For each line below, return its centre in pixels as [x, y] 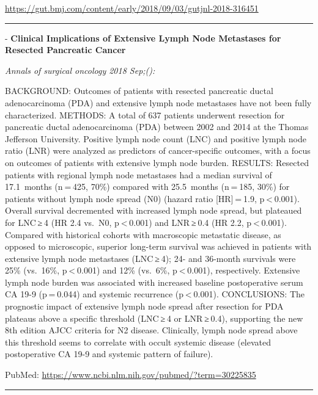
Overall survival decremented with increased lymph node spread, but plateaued [153, 210]
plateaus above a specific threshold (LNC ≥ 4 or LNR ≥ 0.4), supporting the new [154, 318]
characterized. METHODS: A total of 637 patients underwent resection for [145, 114]
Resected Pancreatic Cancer [65, 50]
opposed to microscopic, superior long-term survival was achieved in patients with [158, 246]
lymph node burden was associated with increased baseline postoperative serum [154, 282]
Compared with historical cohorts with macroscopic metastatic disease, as [143, 234]
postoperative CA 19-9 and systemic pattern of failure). [109, 354]
